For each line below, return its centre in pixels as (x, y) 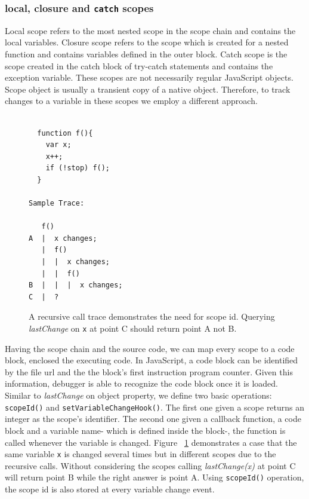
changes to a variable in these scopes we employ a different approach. (131, 101)
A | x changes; (63, 238)
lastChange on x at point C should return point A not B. (133, 328)
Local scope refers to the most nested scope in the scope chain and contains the (150, 30)
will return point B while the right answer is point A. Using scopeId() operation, (154, 477)
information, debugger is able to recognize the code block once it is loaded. (141, 383)
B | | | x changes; (76, 285)
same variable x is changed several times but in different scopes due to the (140, 454)
